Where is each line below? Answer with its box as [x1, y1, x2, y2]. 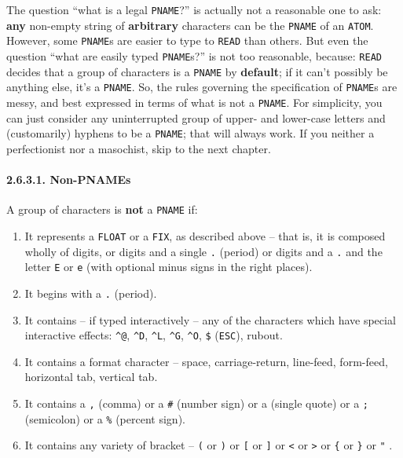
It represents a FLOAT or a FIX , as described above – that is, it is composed [24, 227, 386, 244]
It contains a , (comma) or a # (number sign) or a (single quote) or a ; [24, 394, 368, 411]
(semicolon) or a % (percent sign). [24, 410, 185, 427]
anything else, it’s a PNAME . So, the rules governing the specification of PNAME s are [6, 79, 398, 95]
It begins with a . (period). [24, 284, 157, 301]
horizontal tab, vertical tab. [24, 368, 158, 385]
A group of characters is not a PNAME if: [6, 201, 198, 218]
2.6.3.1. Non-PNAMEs [6, 171, 131, 188]
